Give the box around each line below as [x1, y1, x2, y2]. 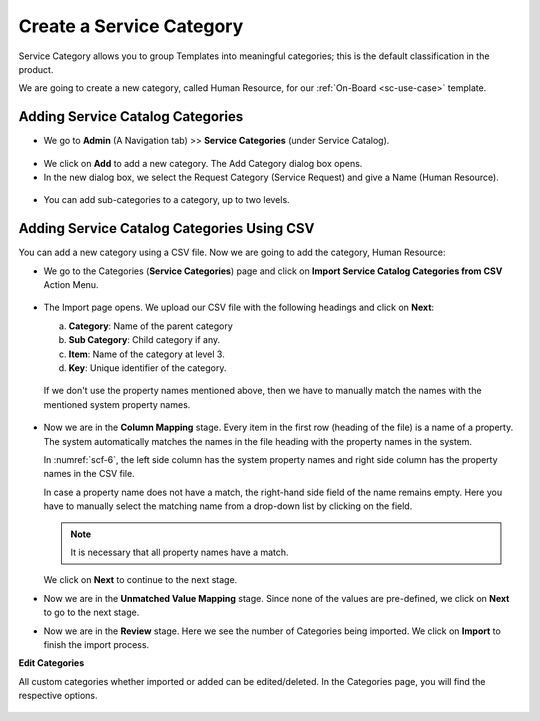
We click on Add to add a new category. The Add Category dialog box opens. [43, 157, 363, 169]
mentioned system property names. [43, 398, 191, 410]
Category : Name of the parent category [68, 320, 234, 332]
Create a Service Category [18, 15, 244, 37]
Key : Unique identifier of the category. [68, 362, 227, 374]
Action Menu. [43, 279, 99, 291]
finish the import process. [43, 638, 150, 650]
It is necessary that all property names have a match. [70, 546, 289, 558]
